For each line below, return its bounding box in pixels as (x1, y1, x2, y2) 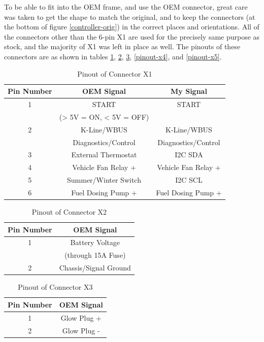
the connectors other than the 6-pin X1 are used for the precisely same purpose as (4, 31, 260, 42)
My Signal (171, 86, 207, 96)
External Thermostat (71, 149, 137, 160)
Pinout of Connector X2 (31, 207, 107, 217)
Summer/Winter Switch (67, 175, 141, 185)
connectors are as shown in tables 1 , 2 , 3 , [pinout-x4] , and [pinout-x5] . (4, 51, 222, 61)
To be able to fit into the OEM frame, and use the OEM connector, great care (4, 2, 248, 12)
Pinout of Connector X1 (77, 68, 152, 79)
